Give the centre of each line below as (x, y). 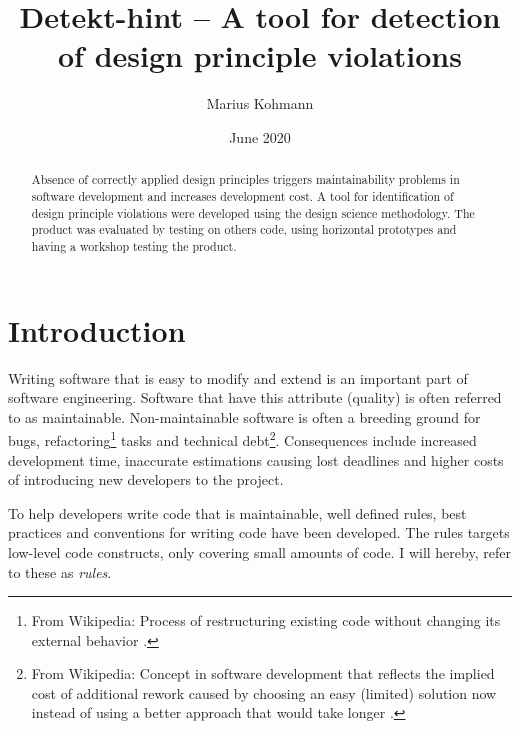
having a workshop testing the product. (134, 245)
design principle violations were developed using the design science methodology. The (253, 212)
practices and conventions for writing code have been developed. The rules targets (259, 532)
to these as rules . (60, 571)
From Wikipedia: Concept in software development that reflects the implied (263, 673)
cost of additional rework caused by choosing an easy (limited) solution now (264, 692)
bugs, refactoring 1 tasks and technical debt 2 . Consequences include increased (242, 438)
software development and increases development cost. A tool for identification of (242, 195)
